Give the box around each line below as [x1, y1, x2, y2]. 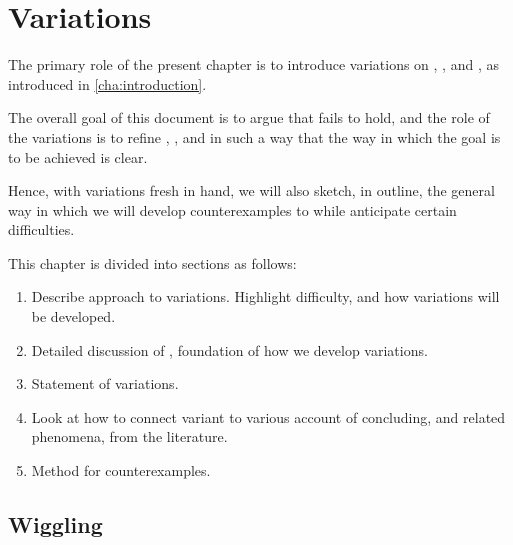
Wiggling [8, 509, 103, 540]
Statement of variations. [31, 373, 179, 394]
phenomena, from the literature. [31, 426, 228, 447]
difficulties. [8, 219, 75, 240]
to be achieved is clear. [8, 146, 148, 167]
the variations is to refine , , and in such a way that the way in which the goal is [8, 126, 501, 147]
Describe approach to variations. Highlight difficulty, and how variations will [31, 286, 500, 307]
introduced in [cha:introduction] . [8, 73, 207, 94]
